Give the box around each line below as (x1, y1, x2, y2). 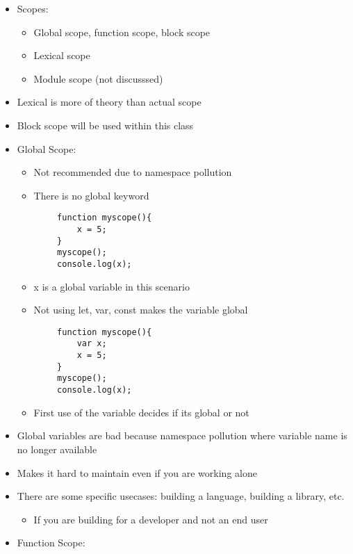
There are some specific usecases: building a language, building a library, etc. (17, 489, 345, 503)
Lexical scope (33, 48, 90, 63)
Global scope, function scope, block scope (33, 24, 211, 39)
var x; (76, 339, 107, 349)
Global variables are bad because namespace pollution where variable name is (17, 428, 347, 443)
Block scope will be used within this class (17, 117, 194, 132)
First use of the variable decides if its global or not (33, 405, 249, 419)
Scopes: (17, 1, 49, 15)
